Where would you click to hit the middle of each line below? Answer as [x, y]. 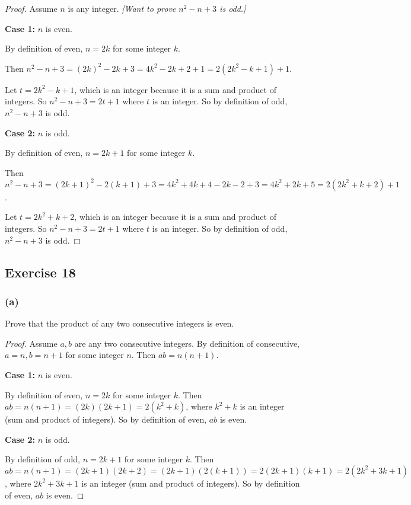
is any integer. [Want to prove [122, 8]
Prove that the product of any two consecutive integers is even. [120, 323]
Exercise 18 [40, 272]
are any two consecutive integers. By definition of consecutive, [187, 343]
